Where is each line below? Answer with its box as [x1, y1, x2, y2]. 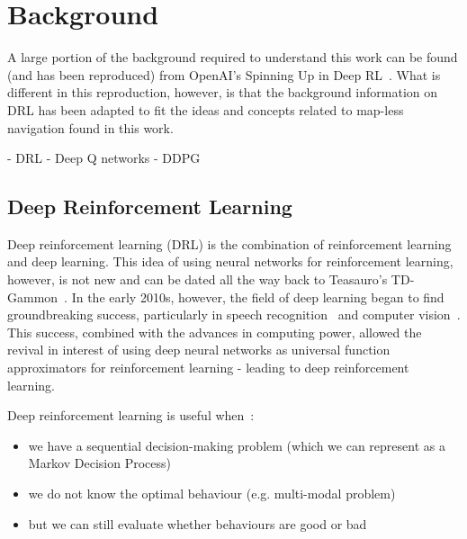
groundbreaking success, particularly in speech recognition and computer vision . [7, 305, 461, 324]
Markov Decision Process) [28, 454, 171, 472]
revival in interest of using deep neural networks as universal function [7, 340, 391, 359]
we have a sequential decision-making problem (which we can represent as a [28, 436, 445, 454]
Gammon [7, 287, 58, 306]
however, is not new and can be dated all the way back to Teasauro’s [7, 270, 388, 289]
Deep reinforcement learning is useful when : [7, 406, 255, 425]
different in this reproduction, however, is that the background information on [7, 83, 438, 102]
